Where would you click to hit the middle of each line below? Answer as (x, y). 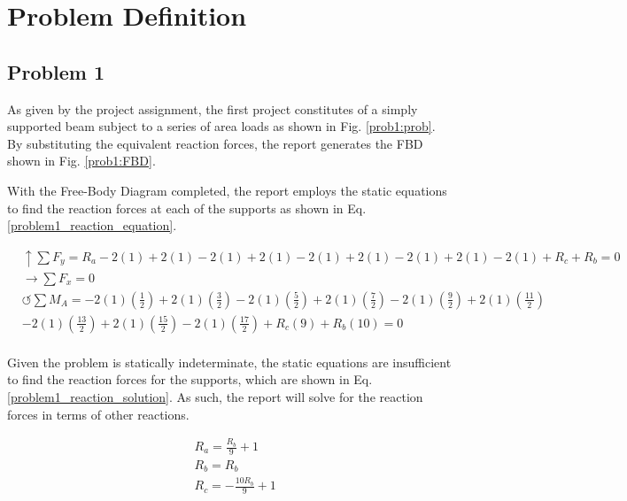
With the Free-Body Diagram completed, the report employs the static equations (227, 190)
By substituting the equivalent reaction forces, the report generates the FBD (215, 143)
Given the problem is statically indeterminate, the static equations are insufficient (229, 362)
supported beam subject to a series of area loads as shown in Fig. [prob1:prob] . (221, 126)
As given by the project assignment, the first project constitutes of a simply (213, 108)
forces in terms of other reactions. (98, 414)
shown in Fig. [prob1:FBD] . (81, 161)
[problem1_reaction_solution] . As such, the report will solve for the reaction (215, 397)
